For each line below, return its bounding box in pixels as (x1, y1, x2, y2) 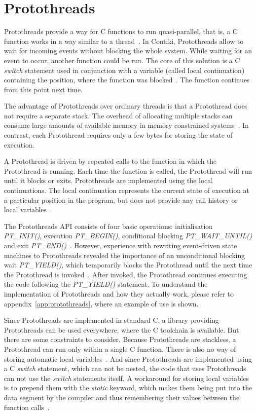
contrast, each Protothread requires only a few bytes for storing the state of (4, 130, 233, 140)
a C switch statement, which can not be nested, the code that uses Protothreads (4, 363, 246, 374)
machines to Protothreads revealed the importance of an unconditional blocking (4, 250, 245, 260)
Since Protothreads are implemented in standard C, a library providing (4, 315, 219, 325)
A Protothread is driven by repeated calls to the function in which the (4, 156, 217, 166)
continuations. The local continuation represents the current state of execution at (4, 185, 250, 195)
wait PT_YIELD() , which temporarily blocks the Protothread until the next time (4, 260, 252, 270)
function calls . (4, 402, 50, 412)
